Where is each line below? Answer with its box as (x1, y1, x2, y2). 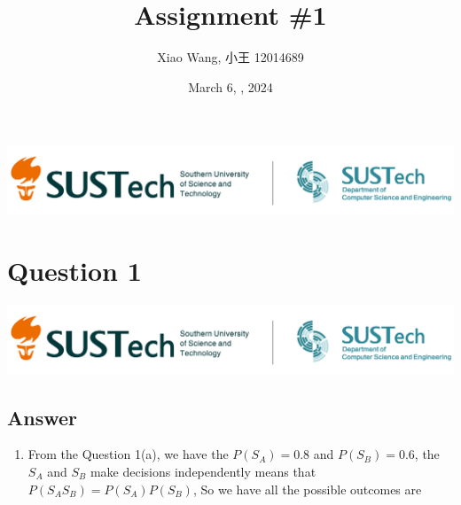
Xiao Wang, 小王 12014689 (157, 48, 304, 66)
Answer (7, 403, 78, 431)
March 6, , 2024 (188, 77, 273, 96)
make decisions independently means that (90, 462, 316, 480)
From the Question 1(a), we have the (27, 445, 229, 463)
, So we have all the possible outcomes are (192, 479, 422, 498)
